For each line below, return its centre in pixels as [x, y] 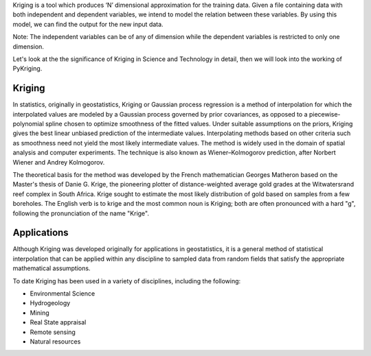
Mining [40, 313]
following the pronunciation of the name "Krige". [81, 213]
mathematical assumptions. [52, 268]
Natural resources [55, 341]
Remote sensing [53, 332]
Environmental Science [63, 294]
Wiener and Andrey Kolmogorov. [59, 162]
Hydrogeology [50, 303]
